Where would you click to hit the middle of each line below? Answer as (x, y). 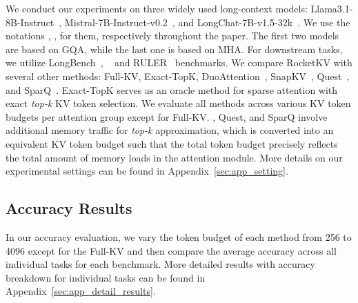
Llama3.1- (332, 8)
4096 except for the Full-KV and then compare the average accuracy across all (171, 250)
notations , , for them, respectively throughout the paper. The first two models (172, 36)
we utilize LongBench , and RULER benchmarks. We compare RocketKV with (179, 62)
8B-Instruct (30, 22)
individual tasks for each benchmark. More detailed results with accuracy (160, 264)
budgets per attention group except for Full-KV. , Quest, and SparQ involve (167, 116)
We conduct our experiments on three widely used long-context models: (157, 8)
